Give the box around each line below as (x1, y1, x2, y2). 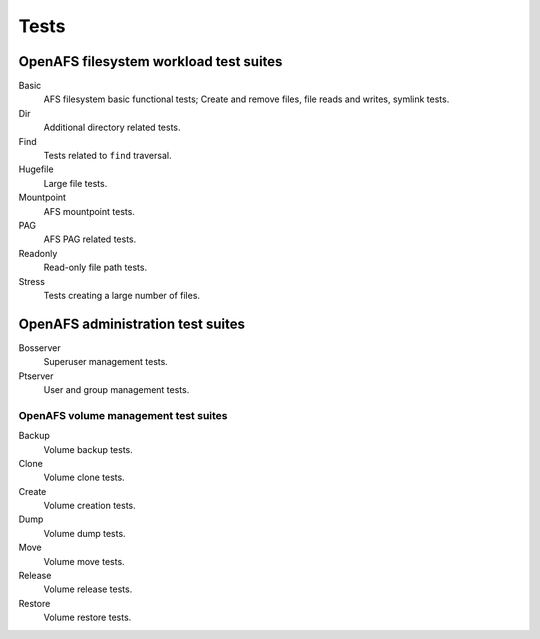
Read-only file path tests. (43, 261, 148, 274)
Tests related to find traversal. (43, 150, 172, 162)
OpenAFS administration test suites (18, 315, 245, 332)
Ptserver (18, 370, 54, 382)
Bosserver (18, 341, 62, 354)
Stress (18, 275, 45, 287)
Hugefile (18, 163, 54, 175)
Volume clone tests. (43, 471, 125, 484)
